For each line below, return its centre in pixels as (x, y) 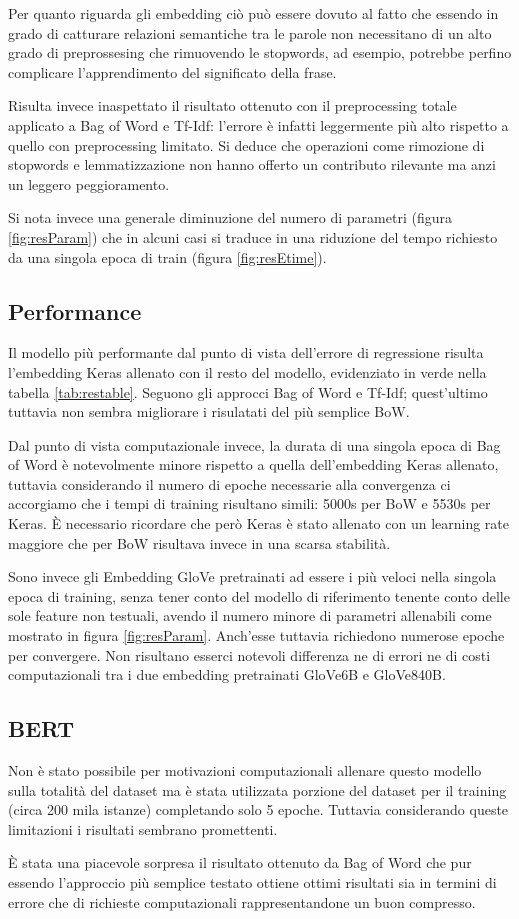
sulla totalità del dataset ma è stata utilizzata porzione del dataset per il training (257, 789)
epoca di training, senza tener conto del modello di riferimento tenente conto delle (259, 595)
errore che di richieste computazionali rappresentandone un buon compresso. (242, 901)
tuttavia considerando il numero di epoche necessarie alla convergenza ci (229, 483)
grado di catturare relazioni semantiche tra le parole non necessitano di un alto (250, 32)
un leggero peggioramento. (89, 183)
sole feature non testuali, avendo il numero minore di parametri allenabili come (250, 615)
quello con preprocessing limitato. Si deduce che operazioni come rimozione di (246, 144)
